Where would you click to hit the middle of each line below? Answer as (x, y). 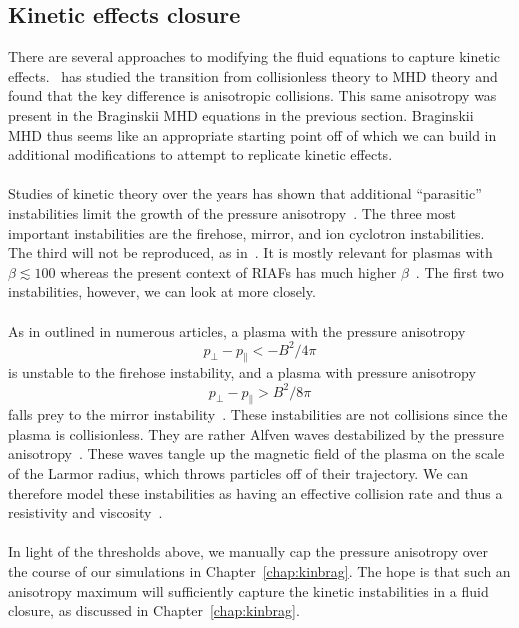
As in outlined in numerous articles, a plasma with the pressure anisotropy (237, 330)
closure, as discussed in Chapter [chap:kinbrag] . (154, 610)
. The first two (459, 271)
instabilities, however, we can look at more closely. (162, 291)
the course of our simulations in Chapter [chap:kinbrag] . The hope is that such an (259, 571)
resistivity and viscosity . (85, 512)
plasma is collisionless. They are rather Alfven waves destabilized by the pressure (256, 433)
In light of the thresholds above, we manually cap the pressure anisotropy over (248, 551)
